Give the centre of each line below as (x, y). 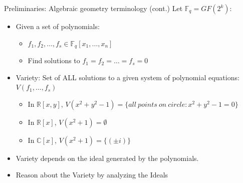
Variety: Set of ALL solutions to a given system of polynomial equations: (128, 77)
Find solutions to (54, 60)
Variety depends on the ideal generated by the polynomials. (107, 158)
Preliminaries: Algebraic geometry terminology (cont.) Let (93, 8)
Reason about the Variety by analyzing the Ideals (92, 175)
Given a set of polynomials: (58, 26)
